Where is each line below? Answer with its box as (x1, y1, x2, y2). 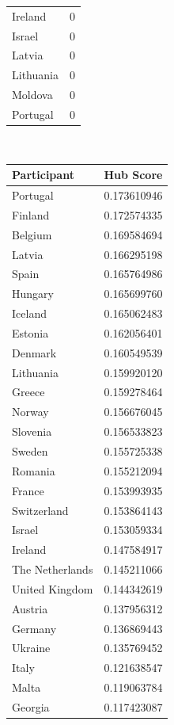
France (12, 482, 44, 498)
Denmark (12, 344, 57, 361)
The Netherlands (12, 561, 93, 578)
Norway (12, 403, 49, 420)
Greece (12, 383, 45, 400)
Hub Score (104, 166, 163, 183)
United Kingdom (12, 580, 93, 597)
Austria (12, 600, 48, 616)
